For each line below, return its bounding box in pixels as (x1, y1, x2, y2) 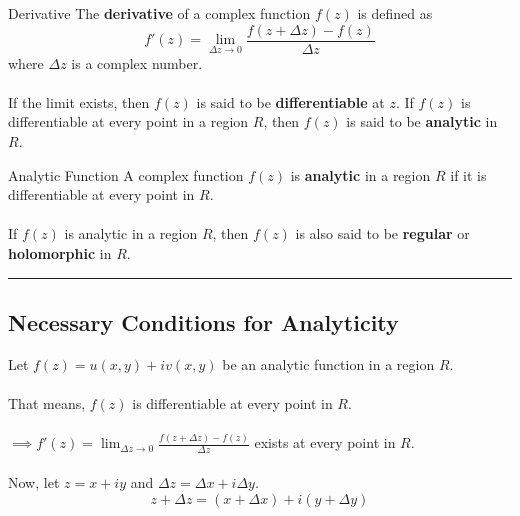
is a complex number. (71, 52, 203, 73)
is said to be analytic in (346, 111, 498, 132)
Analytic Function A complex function (8, 164, 244, 185)
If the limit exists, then (8, 91, 150, 112)
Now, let (8, 471, 60, 492)
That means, (8, 392, 86, 413)
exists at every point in (254, 432, 396, 453)
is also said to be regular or (295, 223, 470, 244)
